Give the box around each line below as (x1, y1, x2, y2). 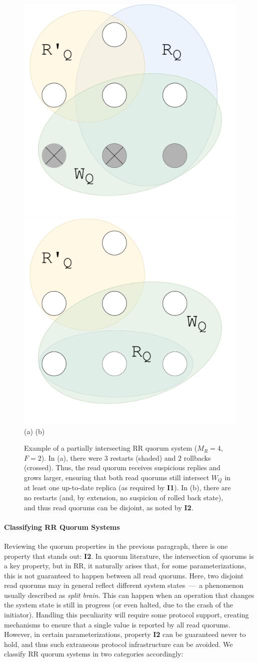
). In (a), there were (41, 452, 102, 463)
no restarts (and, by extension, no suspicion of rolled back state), (24, 492, 223, 502)
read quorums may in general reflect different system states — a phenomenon (4, 580, 243, 590)
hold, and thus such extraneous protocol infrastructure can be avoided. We (4, 638, 233, 649)
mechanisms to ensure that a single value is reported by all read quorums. (4, 619, 230, 629)
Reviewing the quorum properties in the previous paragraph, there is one (4, 540, 228, 551)
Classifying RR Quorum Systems (4, 521, 120, 532)
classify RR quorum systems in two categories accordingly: (4, 648, 183, 659)
